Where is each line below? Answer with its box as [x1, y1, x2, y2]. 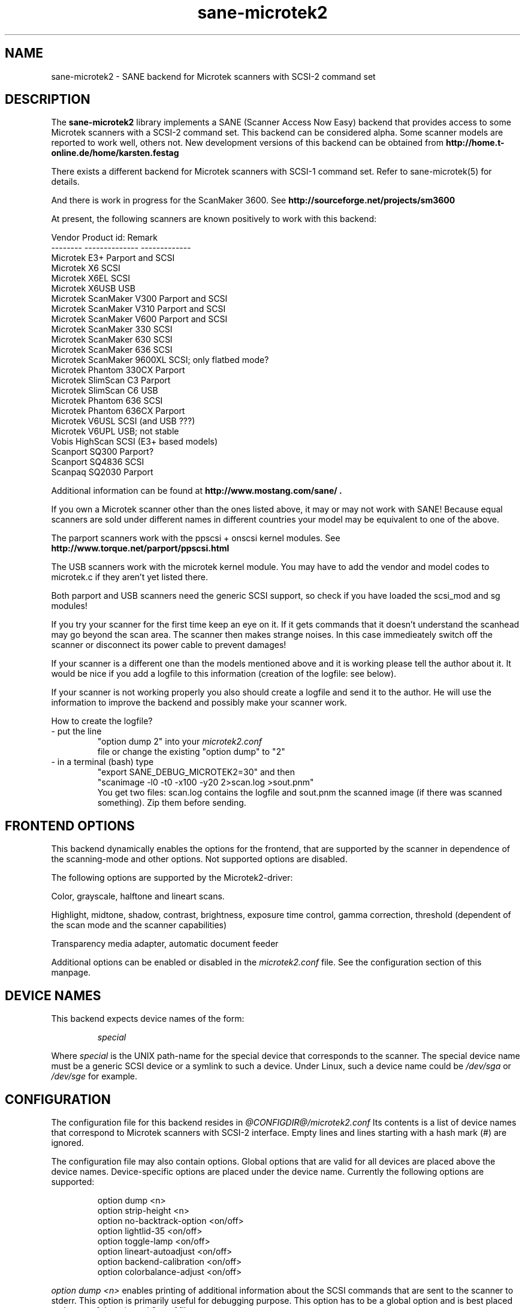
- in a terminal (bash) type [51, 757, 154, 767]
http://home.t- [445, 137, 505, 148]
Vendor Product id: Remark [51, 232, 158, 243]
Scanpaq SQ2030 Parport [51, 467, 153, 478]
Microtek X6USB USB [51, 283, 135, 294]
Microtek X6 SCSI [51, 263, 120, 274]
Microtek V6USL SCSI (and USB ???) [51, 416, 195, 427]
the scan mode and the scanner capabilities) [51, 920, 227, 931]
